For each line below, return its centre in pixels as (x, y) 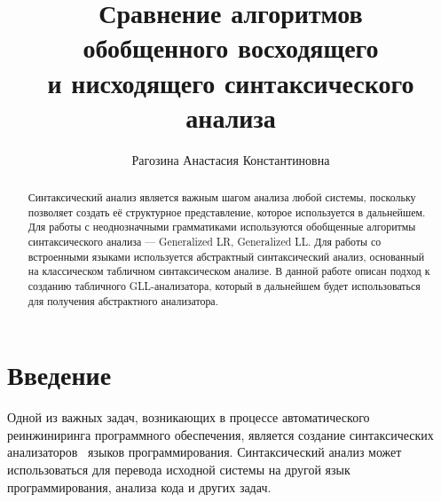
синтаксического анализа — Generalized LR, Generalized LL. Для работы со (205, 242)
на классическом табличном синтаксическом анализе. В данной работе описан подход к (229, 271)
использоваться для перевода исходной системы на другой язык (179, 470)
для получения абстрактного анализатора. (123, 300)
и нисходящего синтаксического (231, 82)
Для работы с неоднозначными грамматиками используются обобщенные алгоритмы (222, 227)
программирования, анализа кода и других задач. (139, 486)
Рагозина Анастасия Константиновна (231, 159)
